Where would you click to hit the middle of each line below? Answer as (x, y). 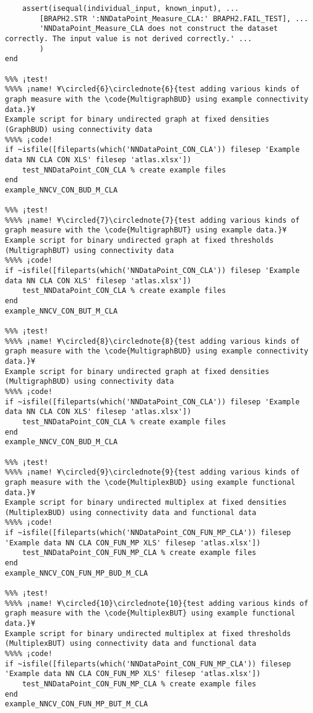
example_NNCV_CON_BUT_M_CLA (61, 311)
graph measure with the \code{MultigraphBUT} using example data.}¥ (146, 230)
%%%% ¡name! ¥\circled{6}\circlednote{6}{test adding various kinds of (152, 89)
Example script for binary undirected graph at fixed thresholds (139, 241)
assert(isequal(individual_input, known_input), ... (130, 8)
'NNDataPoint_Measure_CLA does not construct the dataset (159, 29)
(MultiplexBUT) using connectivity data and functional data (131, 644)
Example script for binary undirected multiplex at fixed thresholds (148, 633)
